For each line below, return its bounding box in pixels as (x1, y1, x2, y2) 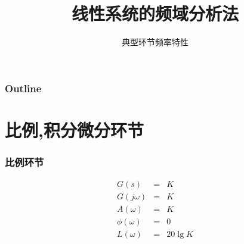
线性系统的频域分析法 (71, 1, 239, 26)
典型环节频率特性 (122, 36, 189, 48)
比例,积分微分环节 (5, 117, 144, 142)
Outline (5, 80, 42, 95)
